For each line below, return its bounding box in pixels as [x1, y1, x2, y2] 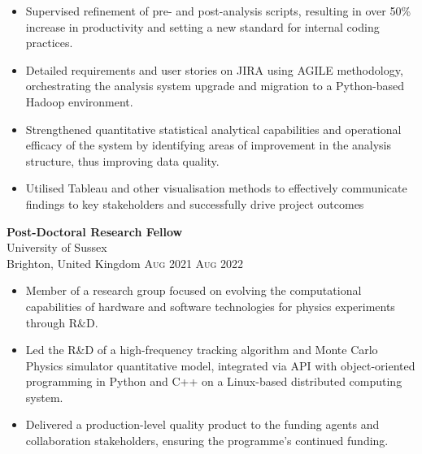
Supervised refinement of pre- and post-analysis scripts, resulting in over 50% [25, 2, 411, 19]
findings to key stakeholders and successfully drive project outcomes [25, 195, 364, 212]
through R [25, 313, 78, 331]
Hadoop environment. [25, 93, 133, 110]
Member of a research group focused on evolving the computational [25, 282, 362, 299]
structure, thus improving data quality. [25, 152, 220, 169]
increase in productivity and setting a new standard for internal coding [25, 18, 380, 35]
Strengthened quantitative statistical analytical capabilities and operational [25, 120, 402, 137]
